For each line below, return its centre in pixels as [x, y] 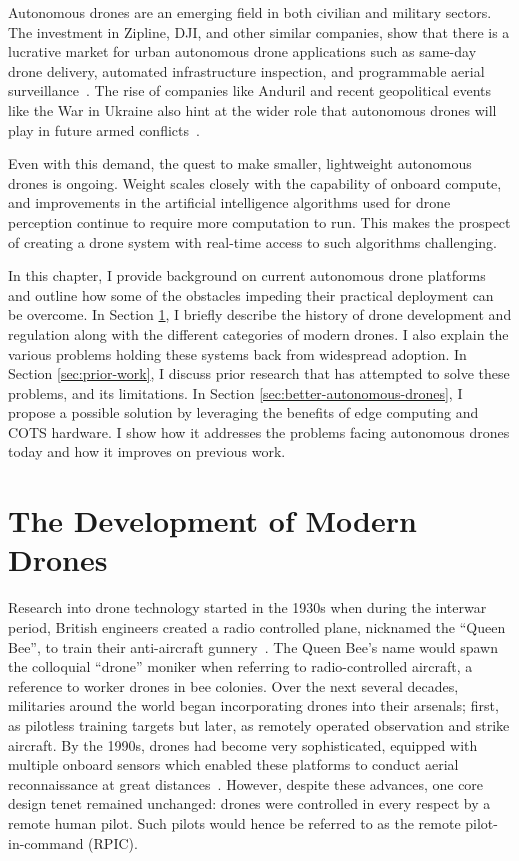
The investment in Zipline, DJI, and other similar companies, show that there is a [259, 31]
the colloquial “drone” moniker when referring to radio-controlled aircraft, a [240, 666]
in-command [46, 842]
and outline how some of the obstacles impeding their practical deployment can [251, 294]
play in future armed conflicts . [104, 129]
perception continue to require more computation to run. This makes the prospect [259, 221]
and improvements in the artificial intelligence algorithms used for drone [229, 202]
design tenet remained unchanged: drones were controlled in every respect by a [249, 803]
